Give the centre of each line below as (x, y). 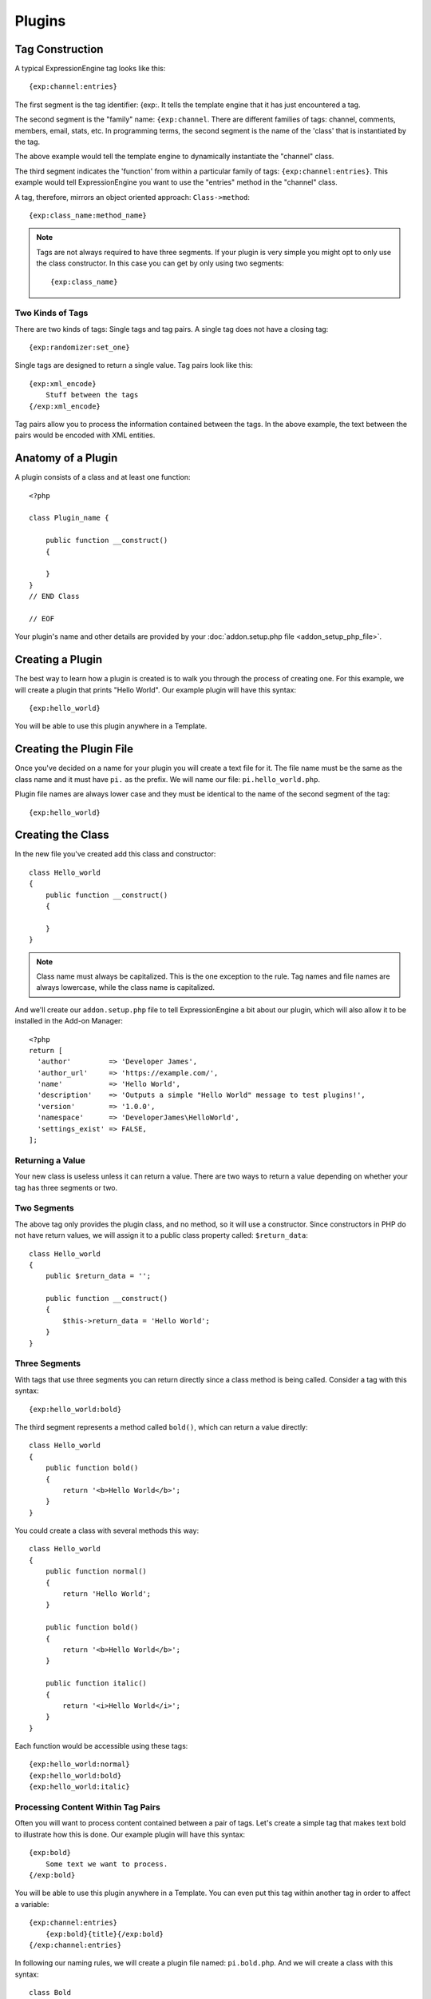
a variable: (32, 1904)
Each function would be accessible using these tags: (101, 1746)
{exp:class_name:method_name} (88, 215)
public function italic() (96, 1684)
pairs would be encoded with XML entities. (85, 435)
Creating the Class (62, 835)
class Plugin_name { (69, 518)
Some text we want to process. (107, 1864)
